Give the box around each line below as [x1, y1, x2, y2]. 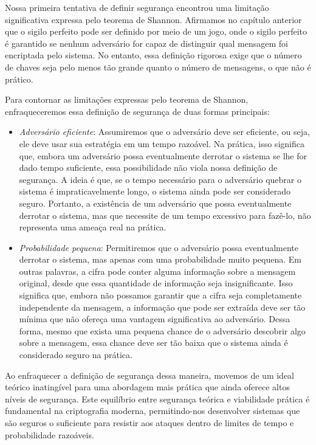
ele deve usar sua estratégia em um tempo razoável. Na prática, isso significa [19, 137, 304, 150]
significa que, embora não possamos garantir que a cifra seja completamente [19, 289, 302, 302]
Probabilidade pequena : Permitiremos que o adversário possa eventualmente [19, 241, 298, 254]
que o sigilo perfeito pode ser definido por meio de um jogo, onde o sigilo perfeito [5, 25, 307, 38]
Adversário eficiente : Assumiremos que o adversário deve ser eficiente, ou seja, [19, 125, 310, 138]
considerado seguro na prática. [19, 348, 132, 361]
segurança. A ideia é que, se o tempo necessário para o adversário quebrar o [19, 173, 301, 185]
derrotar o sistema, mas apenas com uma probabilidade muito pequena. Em [19, 253, 302, 266]
